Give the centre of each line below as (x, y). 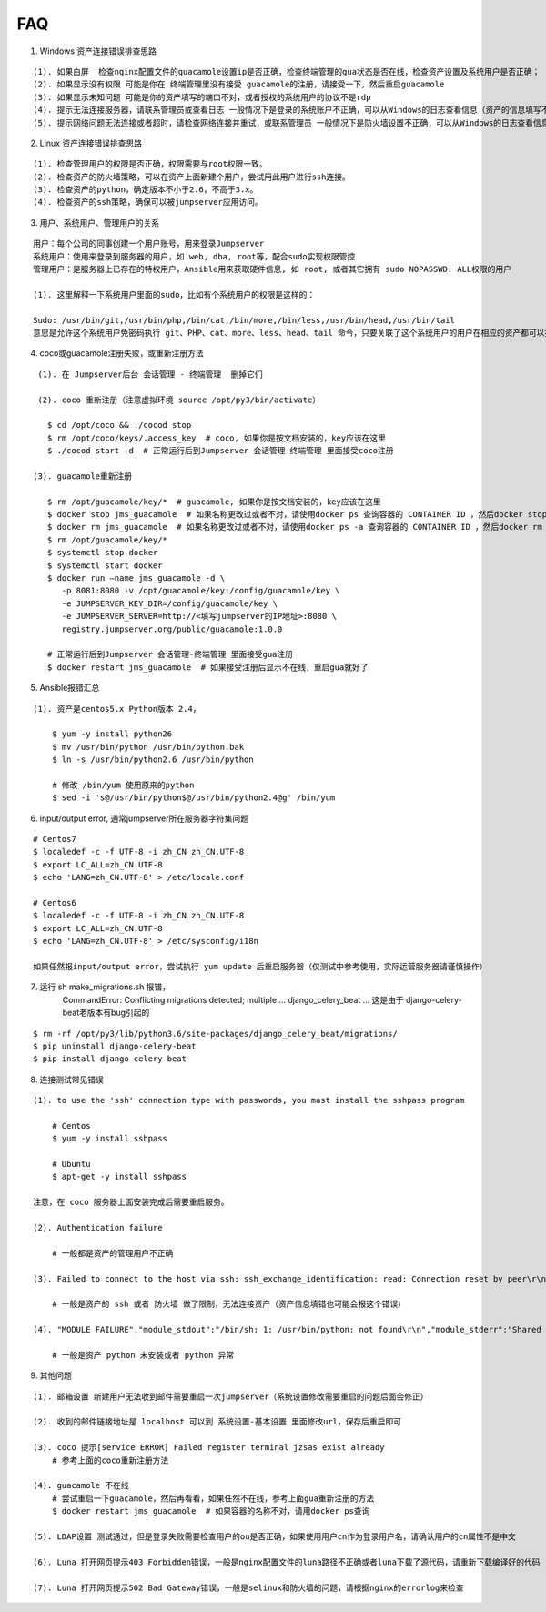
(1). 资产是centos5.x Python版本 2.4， (117, 709)
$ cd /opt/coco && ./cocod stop (119, 425)
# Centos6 (55, 902)
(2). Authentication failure (98, 1227)
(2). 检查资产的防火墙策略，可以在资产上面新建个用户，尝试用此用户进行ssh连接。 (192, 177)
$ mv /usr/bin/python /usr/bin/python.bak (148, 747)
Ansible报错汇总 (70, 688)
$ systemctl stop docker (102, 553)
